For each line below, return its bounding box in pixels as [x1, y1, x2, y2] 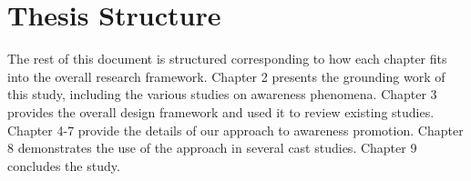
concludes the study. [7, 156, 120, 175]
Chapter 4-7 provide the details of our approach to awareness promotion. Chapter [7, 120, 464, 139]
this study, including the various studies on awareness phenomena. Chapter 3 [7, 85, 437, 104]
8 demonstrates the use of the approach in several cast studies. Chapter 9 [7, 138, 417, 157]
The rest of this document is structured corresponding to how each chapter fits [7, 49, 447, 68]
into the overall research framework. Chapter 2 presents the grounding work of [7, 66, 445, 85]
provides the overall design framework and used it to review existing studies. [7, 102, 435, 121]
